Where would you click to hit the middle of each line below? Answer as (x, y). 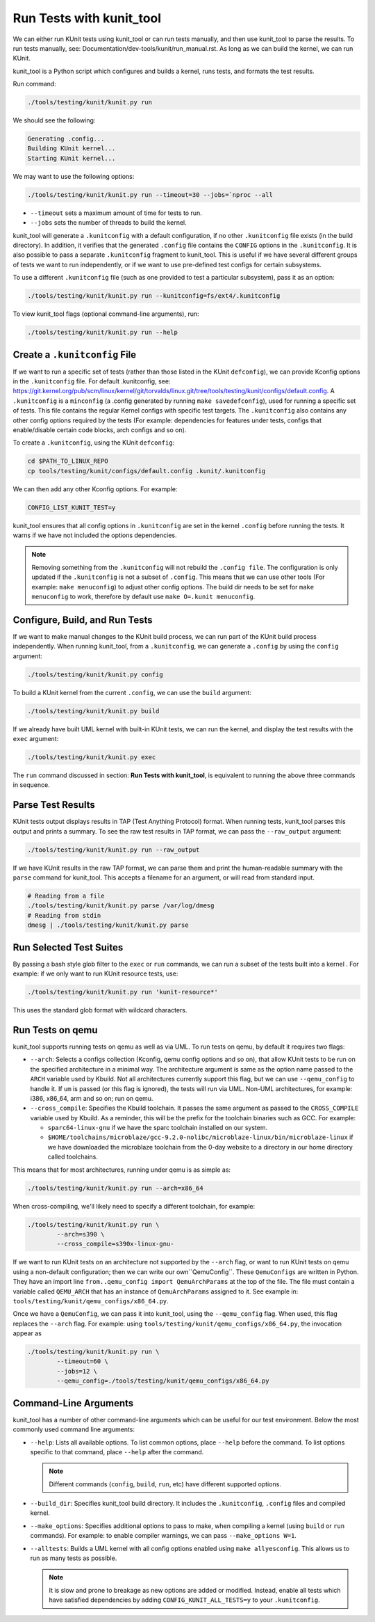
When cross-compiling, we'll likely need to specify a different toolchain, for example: (134, 1206)
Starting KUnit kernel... (72, 158)
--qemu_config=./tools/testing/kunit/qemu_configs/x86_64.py (163, 1381)
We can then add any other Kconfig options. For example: (95, 489)
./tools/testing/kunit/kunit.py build (93, 711)
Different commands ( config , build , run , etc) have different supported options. (165, 1484)
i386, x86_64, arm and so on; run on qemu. (92, 1098)
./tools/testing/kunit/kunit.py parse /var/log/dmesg (121, 906)
